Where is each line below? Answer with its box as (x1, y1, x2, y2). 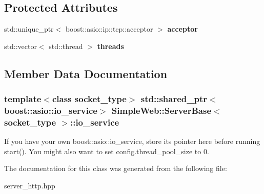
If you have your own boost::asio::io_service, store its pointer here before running (4, 136, 260, 147)
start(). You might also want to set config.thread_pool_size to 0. (4, 145, 209, 156)
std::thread (49, 40, 83, 51)
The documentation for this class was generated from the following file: (4, 163, 227, 174)
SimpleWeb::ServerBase (111, 104, 211, 117)
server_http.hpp (4, 180, 55, 191)
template (4, 92, 42, 105)
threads (97, 40, 124, 51)
